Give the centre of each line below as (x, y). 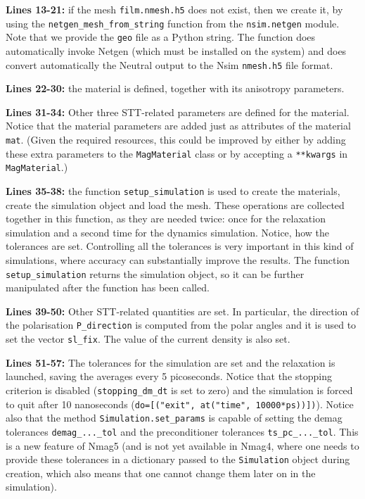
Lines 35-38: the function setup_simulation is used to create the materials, (173, 190)
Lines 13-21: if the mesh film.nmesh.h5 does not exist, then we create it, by (174, 9)
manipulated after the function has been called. (108, 288)
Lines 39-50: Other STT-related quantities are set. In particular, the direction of (182, 311)
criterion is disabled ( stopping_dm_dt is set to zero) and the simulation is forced (179, 390)
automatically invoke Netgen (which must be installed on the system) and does (176, 50)
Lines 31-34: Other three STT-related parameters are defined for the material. (178, 112)
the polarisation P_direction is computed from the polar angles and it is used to (181, 325)
